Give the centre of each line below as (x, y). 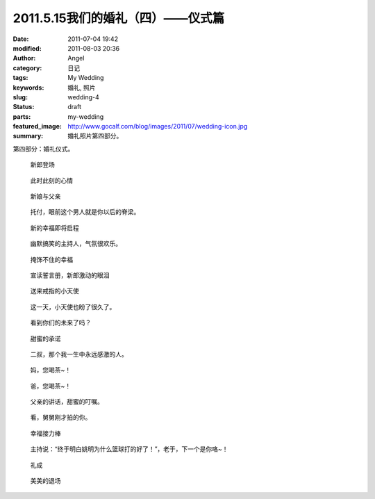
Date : (21, 39)
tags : (20, 78)
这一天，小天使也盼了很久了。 (73, 306)
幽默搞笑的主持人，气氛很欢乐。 (76, 244)
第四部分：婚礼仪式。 (43, 149)
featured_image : (37, 126)
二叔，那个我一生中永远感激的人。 (79, 354)
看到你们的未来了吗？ (61, 322)
